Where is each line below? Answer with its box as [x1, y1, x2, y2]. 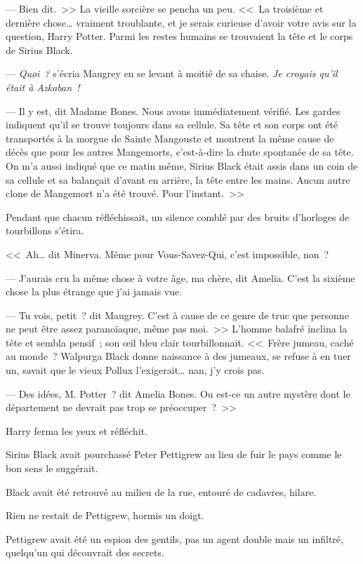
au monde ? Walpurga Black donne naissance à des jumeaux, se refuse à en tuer [6, 349, 351, 363]
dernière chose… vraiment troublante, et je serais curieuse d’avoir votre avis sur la [6, 15, 357, 29]
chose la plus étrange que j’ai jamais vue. [6, 284, 183, 299]
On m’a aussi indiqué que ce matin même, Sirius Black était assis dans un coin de [6, 158, 358, 173]
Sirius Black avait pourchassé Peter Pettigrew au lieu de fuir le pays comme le [6, 447, 342, 462]
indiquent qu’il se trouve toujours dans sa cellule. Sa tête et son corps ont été [6, 117, 338, 132]
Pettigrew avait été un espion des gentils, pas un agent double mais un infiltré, [6, 531, 343, 546]
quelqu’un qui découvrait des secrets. [6, 545, 164, 560]
